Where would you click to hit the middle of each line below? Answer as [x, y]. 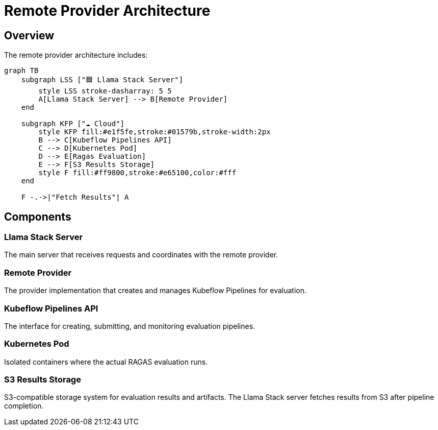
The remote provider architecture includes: [76, 55]
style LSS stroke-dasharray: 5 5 [105, 91]
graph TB [21, 71]
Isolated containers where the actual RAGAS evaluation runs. [106, 362]
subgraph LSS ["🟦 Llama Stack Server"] [102, 80]
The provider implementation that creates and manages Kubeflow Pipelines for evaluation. [156, 291]
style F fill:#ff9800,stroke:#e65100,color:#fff [137, 173]
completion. [24, 406]
